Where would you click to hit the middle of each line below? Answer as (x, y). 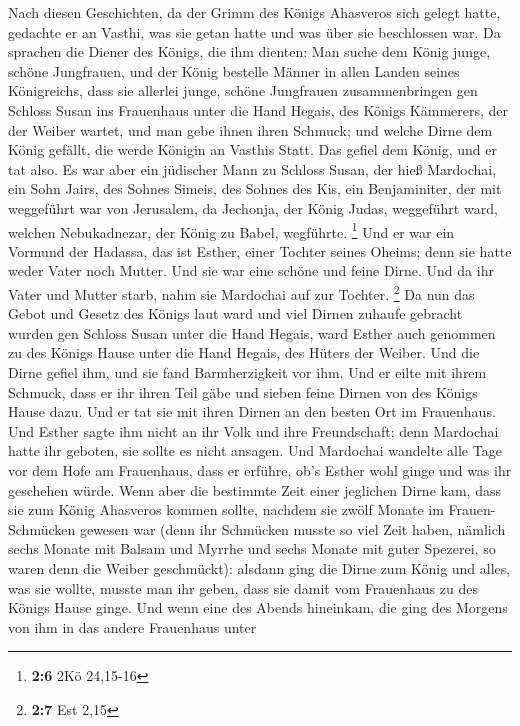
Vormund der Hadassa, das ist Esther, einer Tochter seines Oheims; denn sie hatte (260, 250)
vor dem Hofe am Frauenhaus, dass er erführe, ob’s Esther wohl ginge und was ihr (260, 469)
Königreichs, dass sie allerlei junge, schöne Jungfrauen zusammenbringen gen (243, 90)
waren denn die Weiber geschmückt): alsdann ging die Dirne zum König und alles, (259, 567)
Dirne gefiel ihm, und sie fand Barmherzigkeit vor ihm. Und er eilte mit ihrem (247, 372)
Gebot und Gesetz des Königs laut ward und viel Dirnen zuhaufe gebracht (235, 313)
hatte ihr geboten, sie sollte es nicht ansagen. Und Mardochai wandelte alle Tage (255, 450)
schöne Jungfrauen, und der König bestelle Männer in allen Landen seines (234, 70)
